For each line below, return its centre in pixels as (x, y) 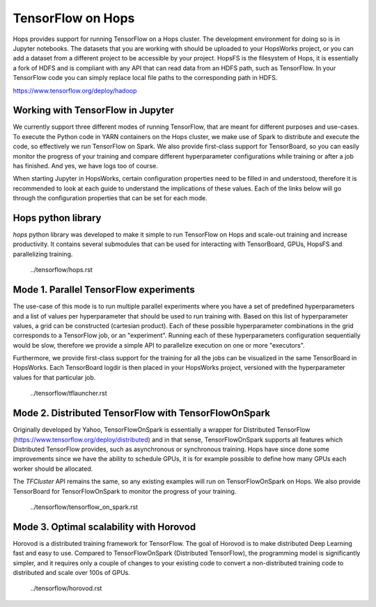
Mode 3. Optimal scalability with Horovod (104, 527)
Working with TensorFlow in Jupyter (93, 110)
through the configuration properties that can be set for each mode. (110, 198)
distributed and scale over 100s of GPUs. (71, 572)
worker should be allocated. (53, 469)
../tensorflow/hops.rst (62, 270)
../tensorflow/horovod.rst (66, 588)
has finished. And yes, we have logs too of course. (85, 165)
